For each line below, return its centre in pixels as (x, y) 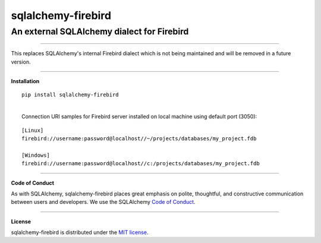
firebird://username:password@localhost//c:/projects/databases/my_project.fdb (141, 164)
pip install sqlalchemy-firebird (70, 95)
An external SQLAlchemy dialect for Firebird (100, 31)
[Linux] (33, 130)
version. (21, 62)
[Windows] (36, 155)
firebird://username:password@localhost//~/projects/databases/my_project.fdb (139, 138)
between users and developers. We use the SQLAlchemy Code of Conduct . (103, 202)
